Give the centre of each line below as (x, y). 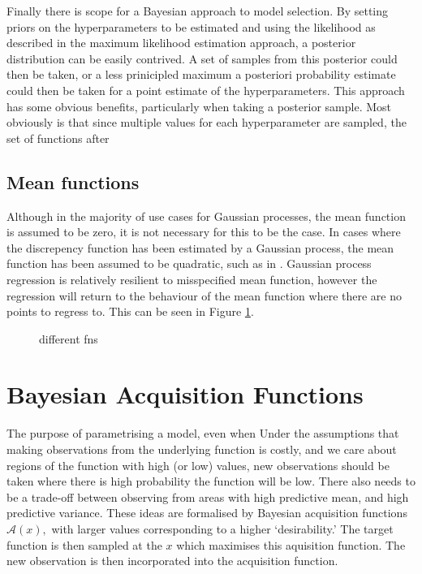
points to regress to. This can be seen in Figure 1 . (130, 311)
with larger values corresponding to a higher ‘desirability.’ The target (222, 528)
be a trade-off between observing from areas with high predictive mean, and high (208, 496)
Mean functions (73, 181)
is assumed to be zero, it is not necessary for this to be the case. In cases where (204, 232)
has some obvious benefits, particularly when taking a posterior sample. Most (199, 106)
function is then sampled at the (84, 544)
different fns (69, 338)
